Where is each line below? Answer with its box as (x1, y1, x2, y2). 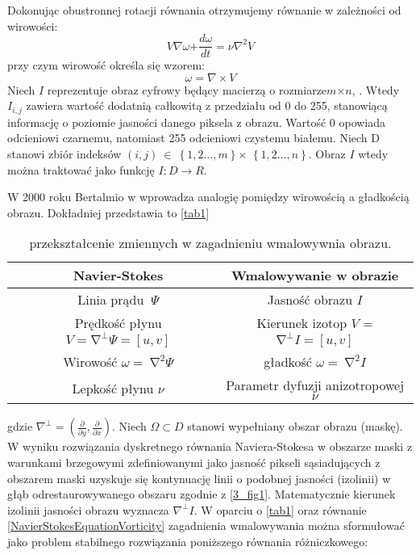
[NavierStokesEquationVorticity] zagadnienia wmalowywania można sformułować (7, 517, 405, 534)
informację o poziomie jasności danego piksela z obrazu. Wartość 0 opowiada (7, 113, 386, 130)
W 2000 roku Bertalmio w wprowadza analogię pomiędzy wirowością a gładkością (7, 188, 410, 205)
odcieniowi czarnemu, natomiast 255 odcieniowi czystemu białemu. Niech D (7, 129, 380, 146)
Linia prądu (77, 290, 144, 309)
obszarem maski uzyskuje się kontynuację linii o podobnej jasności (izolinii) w (7, 469, 391, 486)
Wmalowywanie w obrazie (231, 266, 399, 285)
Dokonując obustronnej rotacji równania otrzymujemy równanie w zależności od (7, 2, 401, 18)
